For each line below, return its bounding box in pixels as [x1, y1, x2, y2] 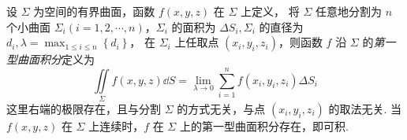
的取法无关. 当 [328, 100, 401, 116]
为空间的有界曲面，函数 [33, 3, 155, 19]
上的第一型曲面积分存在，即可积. [179, 117, 349, 134]
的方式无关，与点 [177, 100, 266, 116]
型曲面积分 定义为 [6, 51, 95, 68]
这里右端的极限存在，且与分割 [6, 100, 161, 116]
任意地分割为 [315, 3, 382, 19]
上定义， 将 [241, 3, 300, 19]
